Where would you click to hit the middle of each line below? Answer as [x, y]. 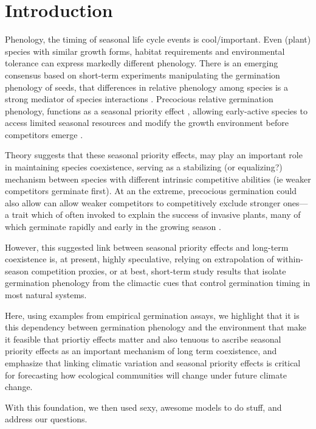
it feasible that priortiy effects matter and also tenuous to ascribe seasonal [143, 339]
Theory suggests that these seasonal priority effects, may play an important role [154, 155]
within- [290, 259]
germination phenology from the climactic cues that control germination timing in [158, 283]
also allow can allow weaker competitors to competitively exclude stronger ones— [156, 202]
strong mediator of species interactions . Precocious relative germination [139, 99]
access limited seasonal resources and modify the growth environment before [147, 123]
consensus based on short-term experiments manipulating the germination [143, 75]
